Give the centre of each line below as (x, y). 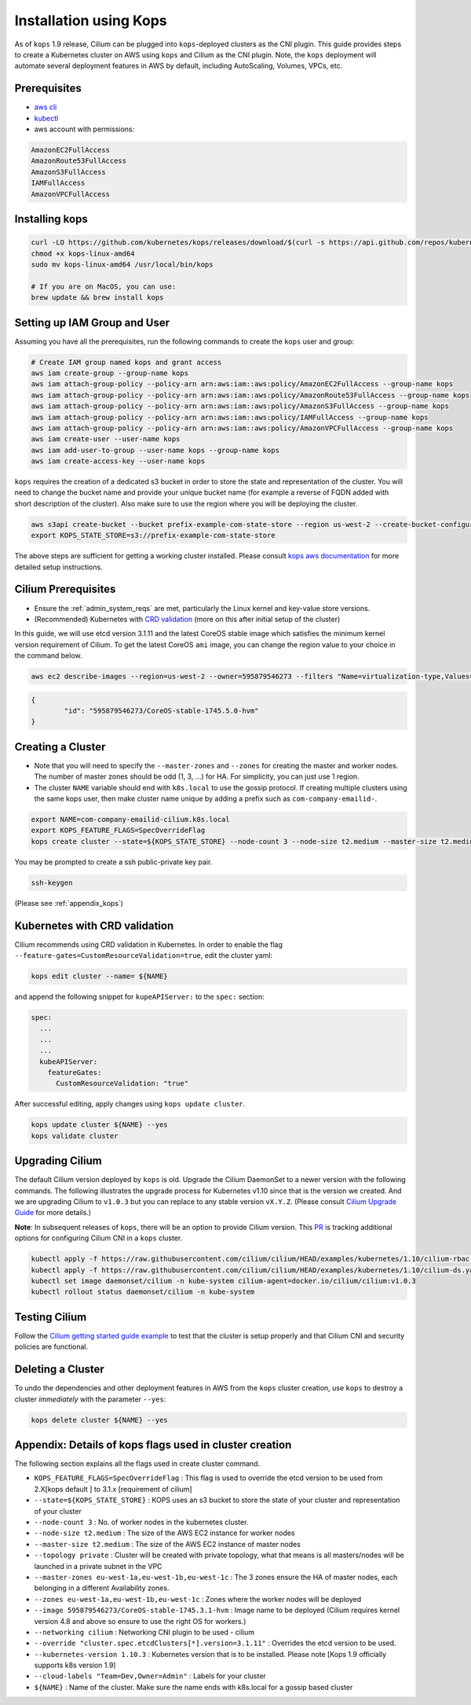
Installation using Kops (91, 20)
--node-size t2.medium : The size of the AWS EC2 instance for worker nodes (164, 1533)
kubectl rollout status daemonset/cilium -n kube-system (143, 1292)
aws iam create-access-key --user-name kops (118, 461)
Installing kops (51, 219)
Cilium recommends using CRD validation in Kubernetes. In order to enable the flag (148, 945)
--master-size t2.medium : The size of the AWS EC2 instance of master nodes (168, 1544)
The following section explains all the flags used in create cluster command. (137, 1464)
